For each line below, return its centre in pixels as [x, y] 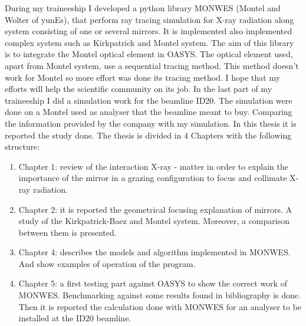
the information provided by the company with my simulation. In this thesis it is [151, 123]
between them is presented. [68, 232]
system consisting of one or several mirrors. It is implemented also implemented [149, 31]
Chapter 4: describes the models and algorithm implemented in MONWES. [154, 252]
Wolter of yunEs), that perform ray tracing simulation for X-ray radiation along [149, 19]
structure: [22, 146]
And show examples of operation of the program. [107, 263]
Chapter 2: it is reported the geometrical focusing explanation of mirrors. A [155, 209]
